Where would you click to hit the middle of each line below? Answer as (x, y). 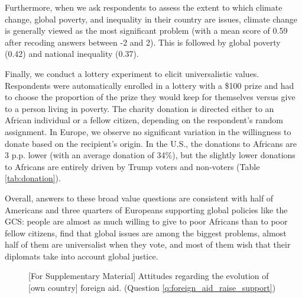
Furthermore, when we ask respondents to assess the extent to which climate (144, 7)
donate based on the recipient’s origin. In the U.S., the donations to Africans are (151, 143)
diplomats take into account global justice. (82, 256)
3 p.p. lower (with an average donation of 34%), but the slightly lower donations (150, 155)
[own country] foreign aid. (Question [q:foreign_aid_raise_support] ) (152, 288)
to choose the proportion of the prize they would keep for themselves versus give (150, 97)
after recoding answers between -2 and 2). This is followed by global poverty (143, 42)
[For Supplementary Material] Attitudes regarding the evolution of (149, 276)
